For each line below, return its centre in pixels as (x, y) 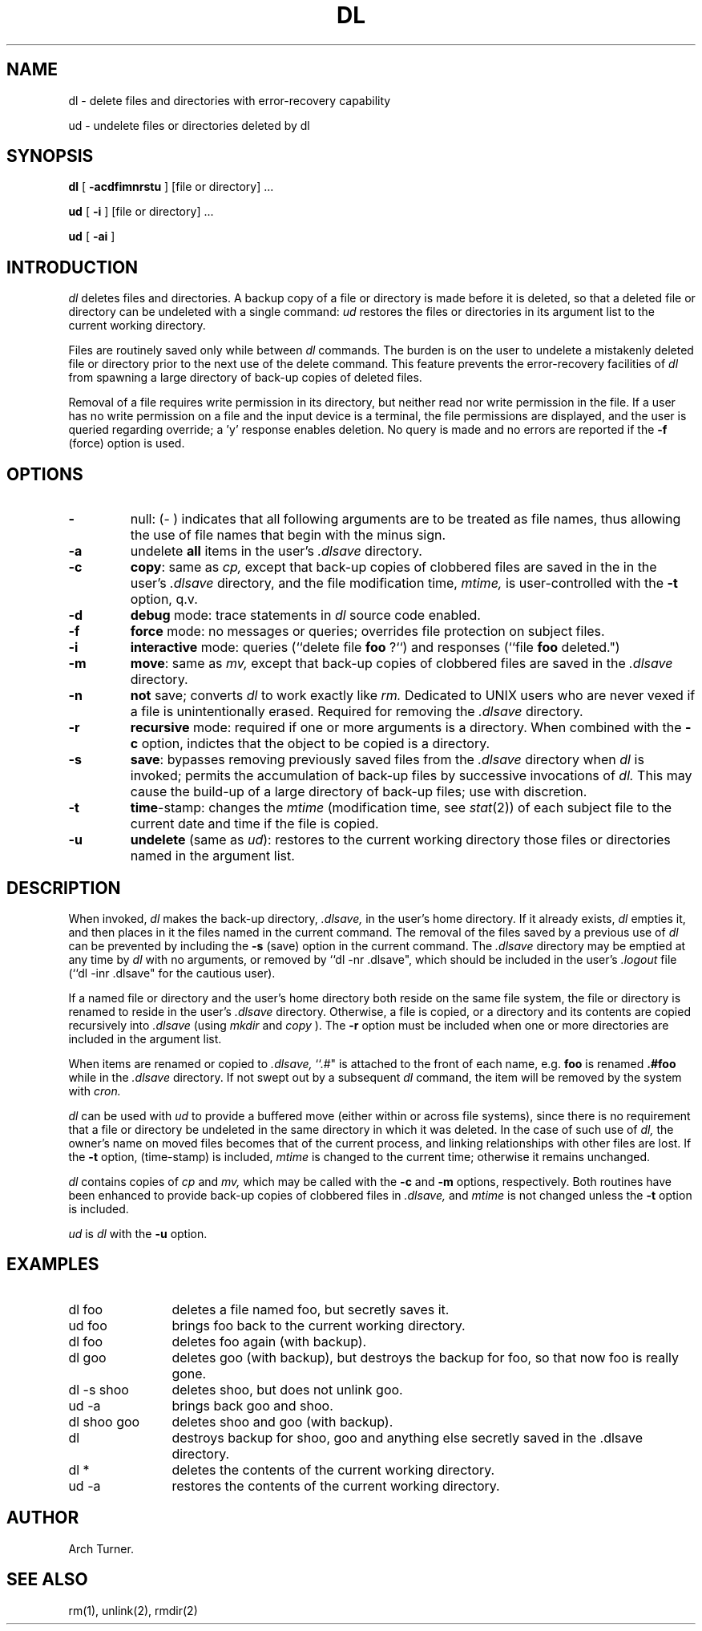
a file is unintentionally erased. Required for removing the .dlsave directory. (357, 712)
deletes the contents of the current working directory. (333, 1469)
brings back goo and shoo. (252, 1405)
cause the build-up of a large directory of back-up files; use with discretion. (359, 792)
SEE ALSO (47, 1580)
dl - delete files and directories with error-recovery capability (230, 100)
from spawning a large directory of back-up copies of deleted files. (245, 378)
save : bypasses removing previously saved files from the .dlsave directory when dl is (387, 760)
